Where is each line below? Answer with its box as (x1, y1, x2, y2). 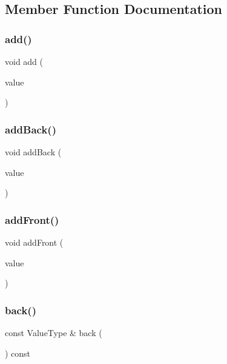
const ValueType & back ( (5, 326, 102, 339)
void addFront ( (5, 236, 64, 248)
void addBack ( (5, 146, 62, 158)
